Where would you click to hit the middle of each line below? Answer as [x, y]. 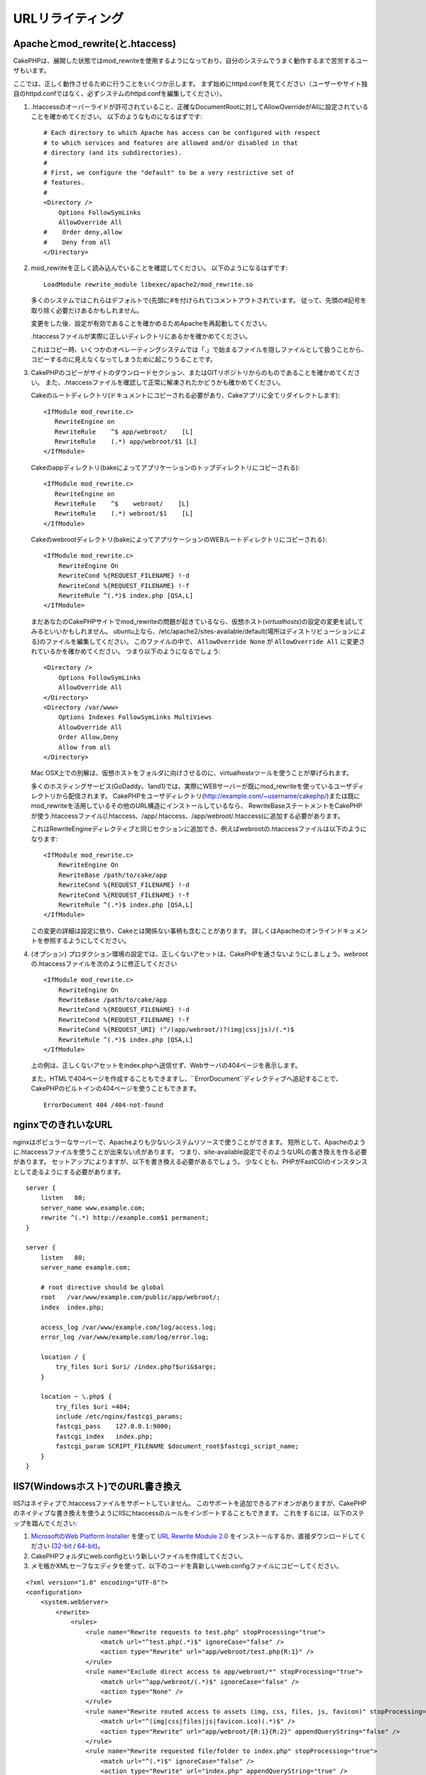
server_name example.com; [86, 1268]
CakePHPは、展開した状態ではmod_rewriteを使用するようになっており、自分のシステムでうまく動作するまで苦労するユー [191, 61]
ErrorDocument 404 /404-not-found [103, 1105]
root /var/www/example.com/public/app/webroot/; [130, 1297]
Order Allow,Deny [88, 737]
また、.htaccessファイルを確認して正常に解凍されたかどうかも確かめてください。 [165, 382]
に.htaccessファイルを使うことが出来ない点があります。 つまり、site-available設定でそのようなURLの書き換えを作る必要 [190, 1152]
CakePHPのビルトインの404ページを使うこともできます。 [115, 1088]
